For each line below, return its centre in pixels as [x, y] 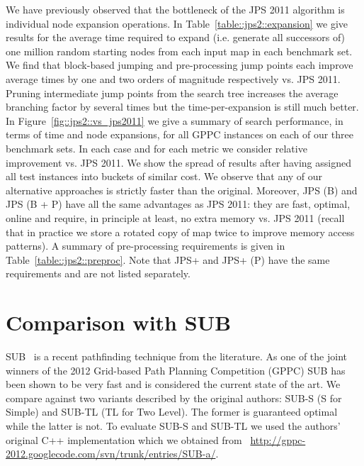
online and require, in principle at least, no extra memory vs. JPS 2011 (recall [175, 217]
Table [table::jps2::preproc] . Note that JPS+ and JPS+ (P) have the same [168, 259]
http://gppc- [278, 439]
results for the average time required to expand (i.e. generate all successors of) [176, 37]
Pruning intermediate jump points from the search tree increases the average [172, 93]
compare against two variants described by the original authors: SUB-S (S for [174, 398]
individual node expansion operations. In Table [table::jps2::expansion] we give [177, 23]
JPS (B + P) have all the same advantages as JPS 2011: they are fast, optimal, [178, 204]
